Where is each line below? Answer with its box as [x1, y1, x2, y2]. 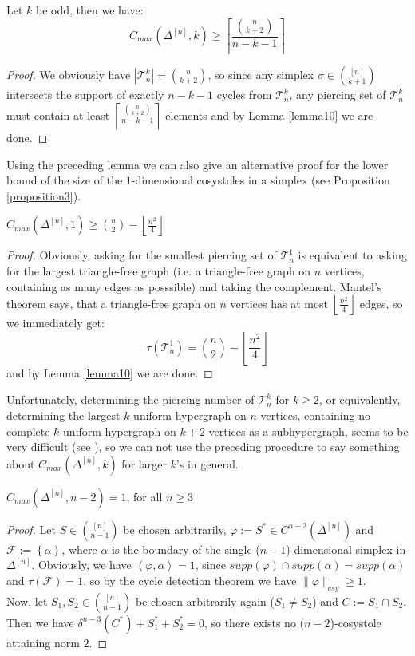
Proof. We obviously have [6, 66, 131, 83]
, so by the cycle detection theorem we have [83, 571, 297, 588]
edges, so [359, 294, 403, 311]
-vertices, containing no [256, 407, 370, 423]
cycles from [216, 86, 272, 103]
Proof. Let [6, 520, 56, 537]
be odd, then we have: [36, 2, 144, 18]
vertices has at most [230, 294, 328, 311]
